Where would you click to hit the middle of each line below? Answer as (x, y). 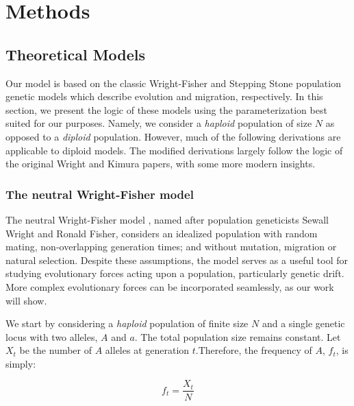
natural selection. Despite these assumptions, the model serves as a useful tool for (177, 260)
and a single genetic (303, 323)
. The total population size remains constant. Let (238, 336)
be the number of (56, 350)
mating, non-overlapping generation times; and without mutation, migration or (171, 247)
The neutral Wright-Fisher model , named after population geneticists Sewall (167, 219)
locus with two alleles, (52, 336)
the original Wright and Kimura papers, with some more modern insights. (161, 164)
